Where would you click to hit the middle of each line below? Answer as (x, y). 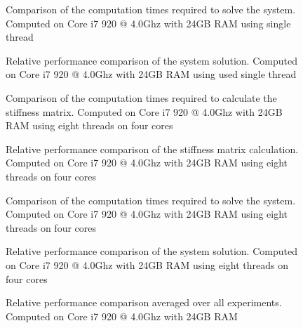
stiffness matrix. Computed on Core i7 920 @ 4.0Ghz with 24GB (144, 111)
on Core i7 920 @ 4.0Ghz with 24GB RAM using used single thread (151, 74)
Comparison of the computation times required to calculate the (141, 97)
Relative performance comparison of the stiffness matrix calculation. (152, 149)
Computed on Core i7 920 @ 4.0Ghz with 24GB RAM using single (148, 23)
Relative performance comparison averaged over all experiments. (144, 302)
